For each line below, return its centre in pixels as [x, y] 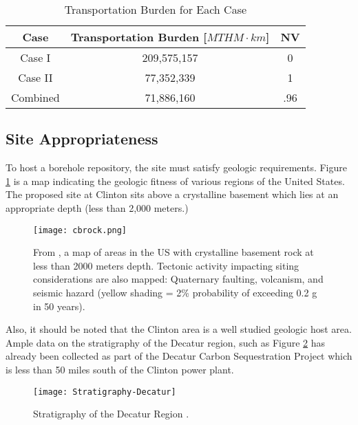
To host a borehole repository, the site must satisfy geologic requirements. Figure [177, 167]
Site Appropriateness [82, 139]
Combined [35, 97]
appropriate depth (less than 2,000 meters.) [97, 207]
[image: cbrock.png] [80, 230]
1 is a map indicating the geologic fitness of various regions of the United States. [175, 181]
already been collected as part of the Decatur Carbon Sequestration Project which [179, 356]
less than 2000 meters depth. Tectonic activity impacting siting [166, 265]
